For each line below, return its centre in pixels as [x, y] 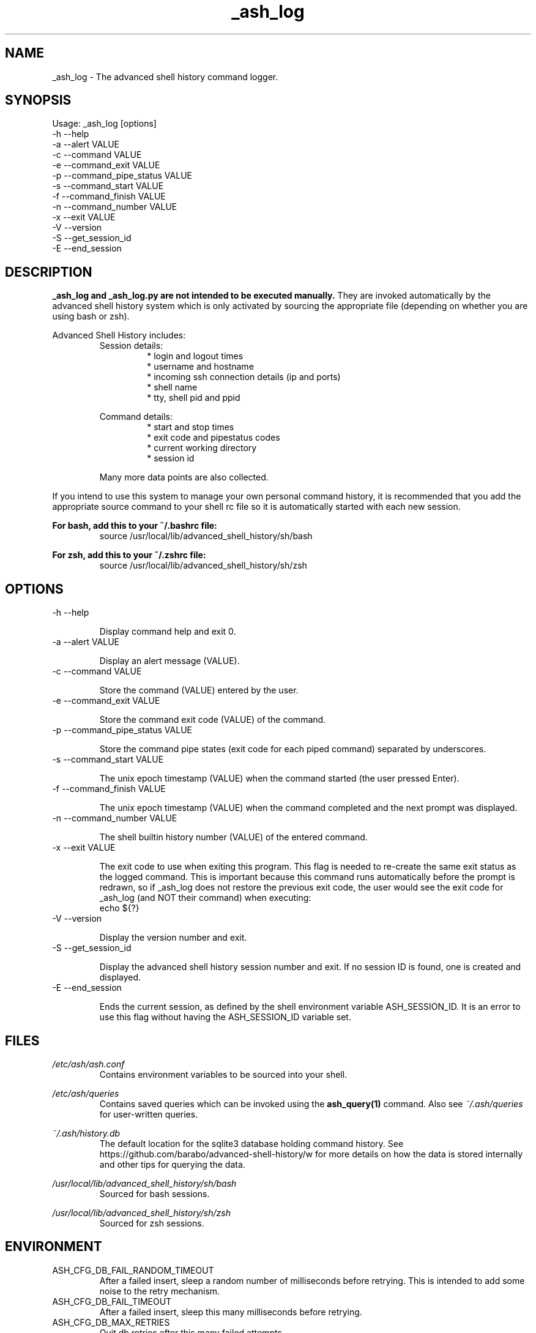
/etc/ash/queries [86, 1093]
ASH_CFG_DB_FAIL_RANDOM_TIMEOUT [133, 1270]
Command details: [136, 417]
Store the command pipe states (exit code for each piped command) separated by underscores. [293, 749]
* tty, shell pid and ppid [194, 398]
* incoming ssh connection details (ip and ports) [244, 377]
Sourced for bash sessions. [154, 1193]
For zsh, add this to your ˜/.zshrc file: [129, 555]
